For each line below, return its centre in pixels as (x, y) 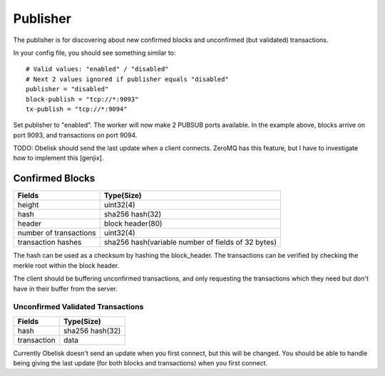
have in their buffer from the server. (65, 288)
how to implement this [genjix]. (58, 158)
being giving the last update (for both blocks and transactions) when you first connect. (140, 363)
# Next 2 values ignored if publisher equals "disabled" (128, 79)
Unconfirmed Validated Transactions (78, 307)
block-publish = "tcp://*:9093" (82, 99)
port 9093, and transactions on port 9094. (75, 135)
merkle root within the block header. (66, 265)
